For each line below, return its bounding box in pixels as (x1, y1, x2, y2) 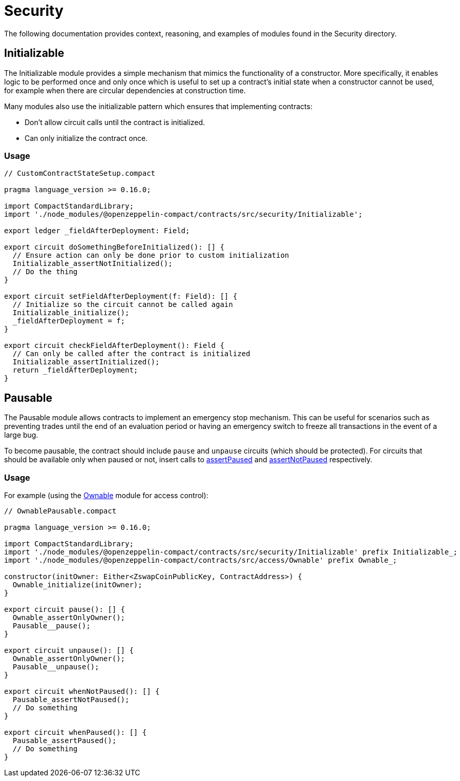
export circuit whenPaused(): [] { (4, 728, 147, 736)
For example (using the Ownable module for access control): (4, 490, 208, 500)
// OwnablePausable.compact (4, 506, 117, 515)
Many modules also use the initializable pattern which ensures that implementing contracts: (4, 101, 312, 111)
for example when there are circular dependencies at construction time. (4, 86, 246, 95)
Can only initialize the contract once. (25, 133, 148, 142)
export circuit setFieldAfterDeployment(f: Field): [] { (4, 292, 238, 301)
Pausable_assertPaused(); (12, 736, 117, 745)
